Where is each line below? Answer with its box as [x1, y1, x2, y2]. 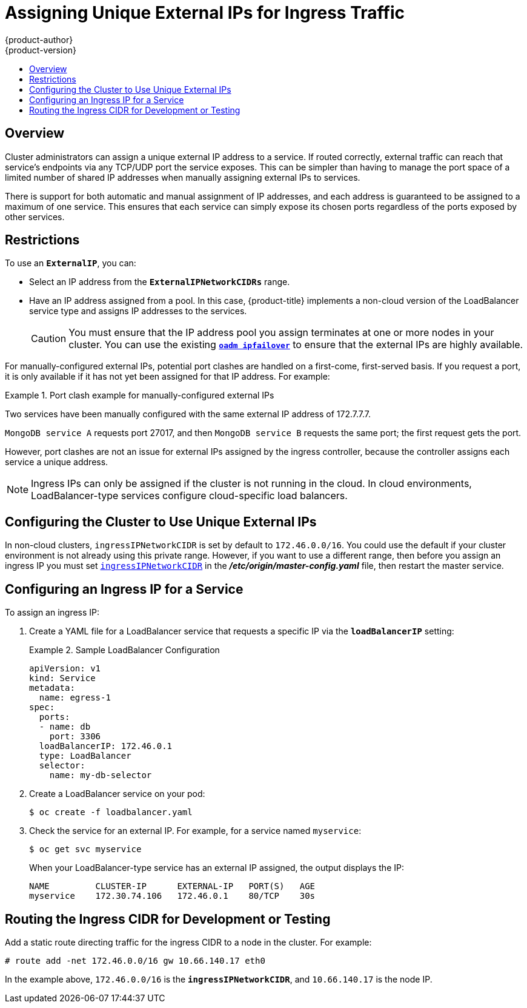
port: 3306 [49, 731, 101, 742]
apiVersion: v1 [29, 664, 101, 674]
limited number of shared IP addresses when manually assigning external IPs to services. [5, 172, 360, 183]
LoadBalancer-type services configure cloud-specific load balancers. [31, 489, 348, 502]
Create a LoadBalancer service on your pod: [29, 788, 205, 799]
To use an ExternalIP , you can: [5, 258, 136, 269]
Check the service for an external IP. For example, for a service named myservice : [29, 825, 362, 836]
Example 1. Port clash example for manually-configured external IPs [5, 390, 274, 401]
